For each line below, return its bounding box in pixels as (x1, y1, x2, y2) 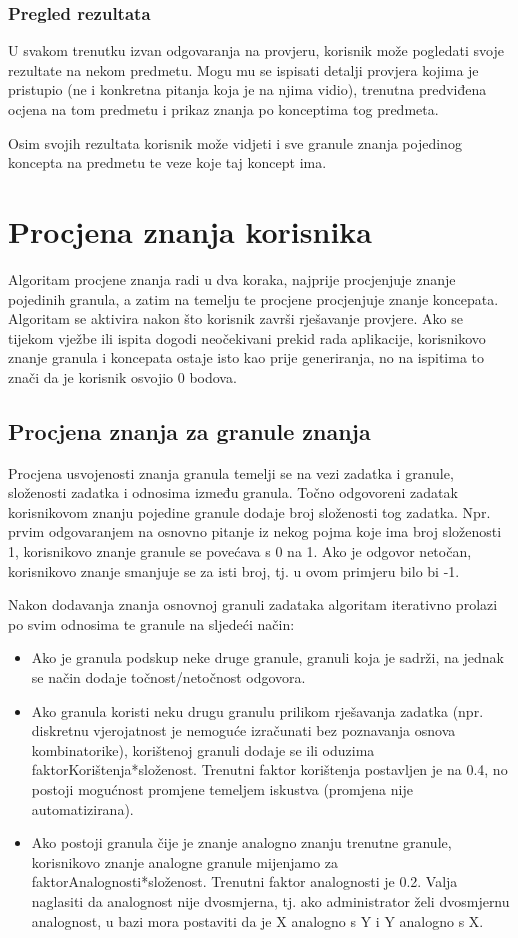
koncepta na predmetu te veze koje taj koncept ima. (8, 152, 327, 173)
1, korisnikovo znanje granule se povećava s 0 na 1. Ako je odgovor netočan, (8, 541, 472, 562)
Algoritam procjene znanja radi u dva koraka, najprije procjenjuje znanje (8, 268, 456, 289)
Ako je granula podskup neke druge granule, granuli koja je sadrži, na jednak (31, 647, 504, 668)
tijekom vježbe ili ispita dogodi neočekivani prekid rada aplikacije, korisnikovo (8, 327, 486, 348)
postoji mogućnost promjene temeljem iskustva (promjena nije (31, 778, 413, 799)
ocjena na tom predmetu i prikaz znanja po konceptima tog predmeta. (8, 99, 439, 119)
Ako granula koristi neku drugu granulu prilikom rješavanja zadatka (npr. (31, 700, 484, 721)
